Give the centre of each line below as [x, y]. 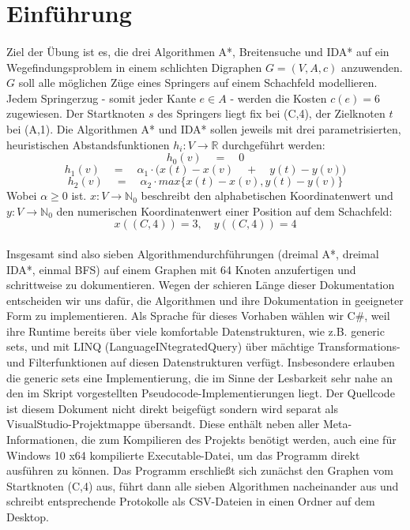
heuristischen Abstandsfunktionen [88, 144]
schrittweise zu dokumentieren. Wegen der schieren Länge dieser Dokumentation [201, 285]
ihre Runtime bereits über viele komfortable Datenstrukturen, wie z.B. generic [196, 331]
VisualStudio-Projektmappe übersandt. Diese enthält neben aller [163, 424]
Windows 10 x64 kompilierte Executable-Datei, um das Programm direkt [183, 455]
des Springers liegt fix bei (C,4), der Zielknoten [271, 113]
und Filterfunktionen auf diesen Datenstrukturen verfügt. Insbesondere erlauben [201, 362]
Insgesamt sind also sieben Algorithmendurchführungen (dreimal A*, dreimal [193, 253]
